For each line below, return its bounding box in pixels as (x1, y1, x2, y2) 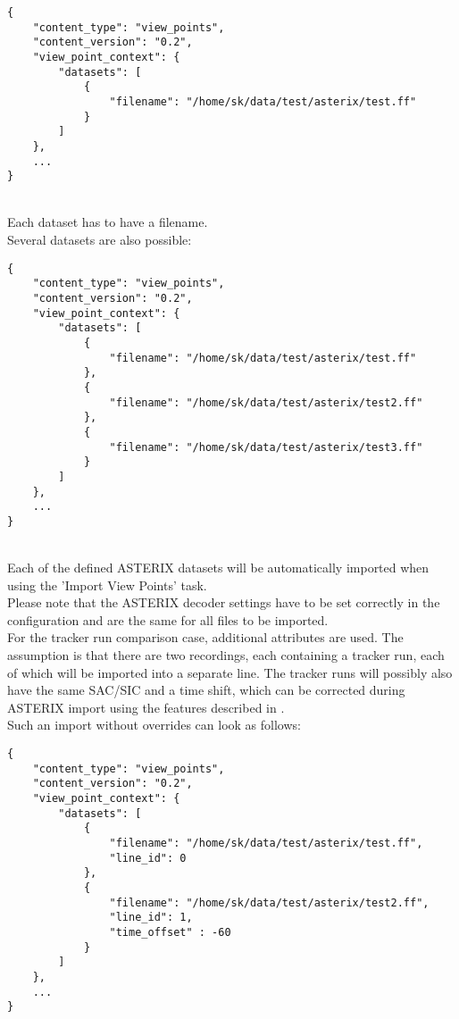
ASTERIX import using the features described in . (7, 697, 285, 716)
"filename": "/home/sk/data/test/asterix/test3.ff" (109, 440, 423, 454)
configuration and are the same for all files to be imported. (7, 610, 329, 629)
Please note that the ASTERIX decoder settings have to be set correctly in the (7, 593, 440, 612)
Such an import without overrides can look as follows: (7, 715, 301, 734)
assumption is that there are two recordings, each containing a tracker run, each (7, 646, 445, 664)
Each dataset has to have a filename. (7, 213, 208, 231)
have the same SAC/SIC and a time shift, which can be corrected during (7, 681, 405, 699)
